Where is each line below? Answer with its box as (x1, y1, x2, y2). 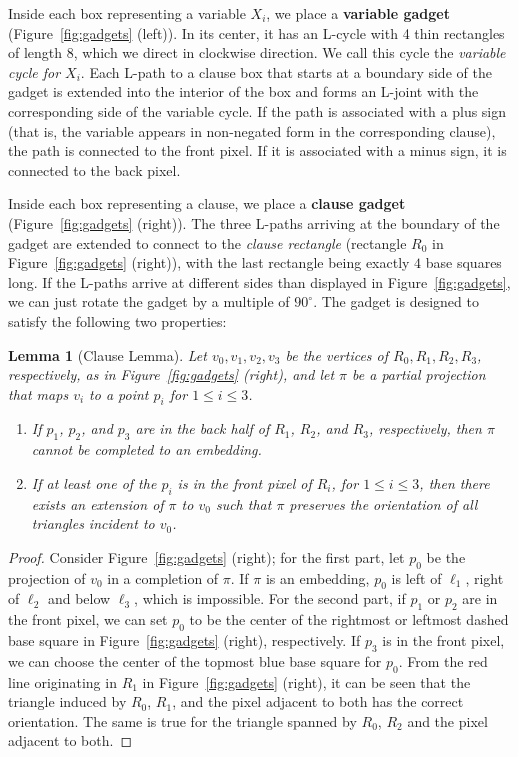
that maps (8, 383, 69, 404)
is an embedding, (265, 567, 370, 588)
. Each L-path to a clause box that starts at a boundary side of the (80, 61, 492, 82)
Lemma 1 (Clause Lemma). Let (8, 344, 207, 365)
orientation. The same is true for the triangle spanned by (8, 710, 357, 731)
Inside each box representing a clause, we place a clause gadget (8, 193, 406, 214)
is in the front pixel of (177, 472, 312, 493)
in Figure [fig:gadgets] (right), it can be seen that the (142, 671, 471, 692)
